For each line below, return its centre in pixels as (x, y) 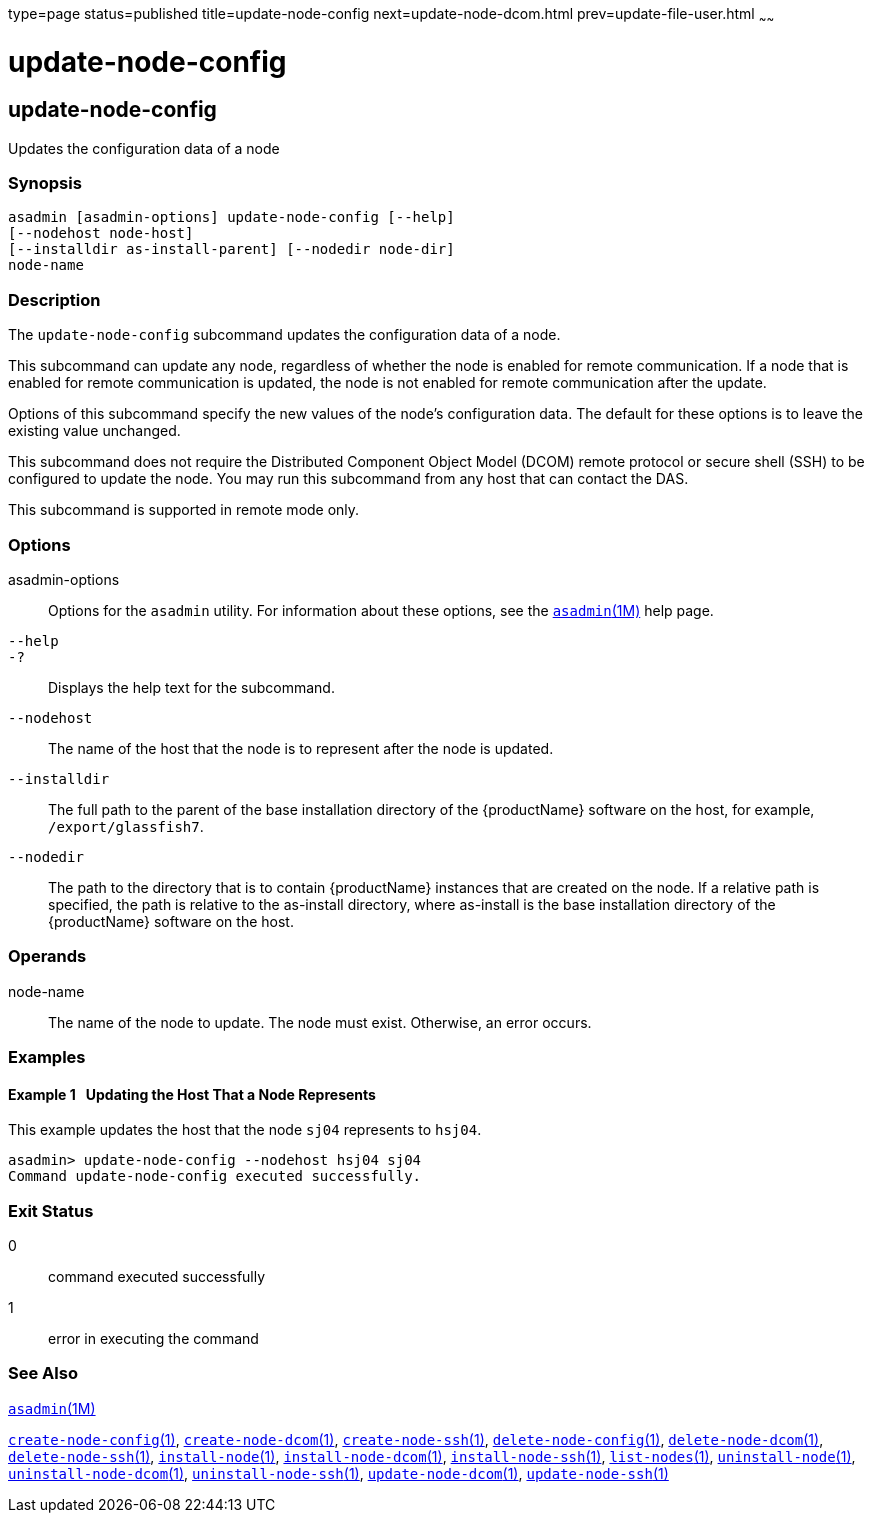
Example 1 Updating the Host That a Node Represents (192, 1094)
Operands (47, 956)
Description (54, 299)
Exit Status (51, 1210)
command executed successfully (157, 1277)
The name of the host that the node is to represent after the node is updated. (301, 748)
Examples (47, 1057)
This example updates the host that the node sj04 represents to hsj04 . (245, 1130)
